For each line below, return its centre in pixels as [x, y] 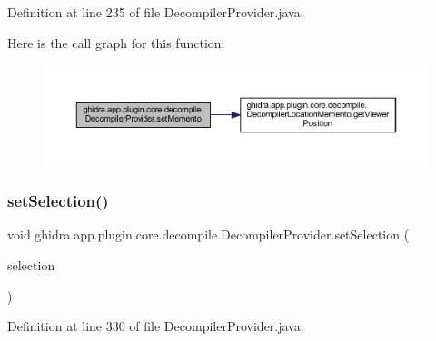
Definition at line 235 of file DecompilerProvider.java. [156, 12]
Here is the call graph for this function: [116, 42]
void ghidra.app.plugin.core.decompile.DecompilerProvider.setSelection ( [208, 234]
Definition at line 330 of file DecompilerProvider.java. [156, 326]
